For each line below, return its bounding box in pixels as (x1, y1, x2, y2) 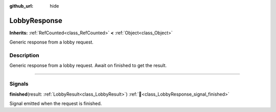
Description (9, 52, 39, 59)
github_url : (9, 3, 33, 9)
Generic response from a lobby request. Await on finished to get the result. (9, 62, 167, 69)
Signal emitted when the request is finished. (9, 100, 102, 106)
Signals (9, 80, 29, 87)
